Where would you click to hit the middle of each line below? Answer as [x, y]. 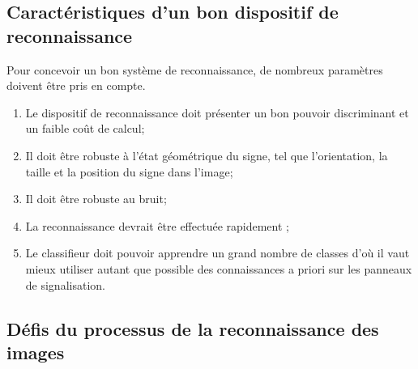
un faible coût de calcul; [85, 128]
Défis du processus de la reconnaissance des [193, 328]
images [36, 352]
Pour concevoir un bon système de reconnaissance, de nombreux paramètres [195, 69]
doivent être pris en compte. [76, 85]
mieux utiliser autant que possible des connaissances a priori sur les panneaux [219, 268]
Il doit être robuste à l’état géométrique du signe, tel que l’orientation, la [207, 155]
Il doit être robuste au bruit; [96, 199]
